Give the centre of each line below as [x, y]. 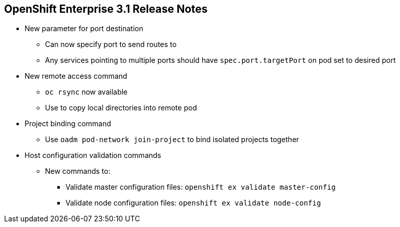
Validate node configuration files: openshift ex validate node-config [193, 203]
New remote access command [76, 76]
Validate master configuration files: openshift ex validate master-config [201, 187]
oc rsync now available [86, 92]
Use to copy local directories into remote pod [121, 108]
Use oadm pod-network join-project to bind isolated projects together [172, 140]
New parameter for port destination [84, 29]
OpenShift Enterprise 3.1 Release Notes [106, 9]
